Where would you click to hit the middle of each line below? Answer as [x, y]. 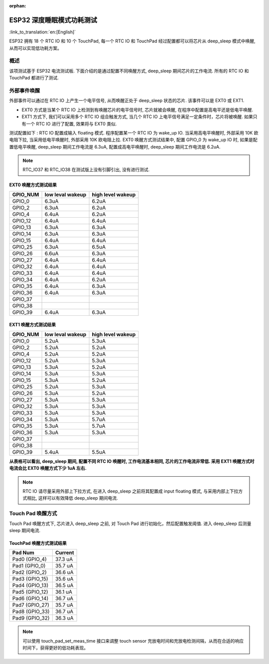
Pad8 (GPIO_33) [31, 612]
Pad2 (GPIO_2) [29, 572]
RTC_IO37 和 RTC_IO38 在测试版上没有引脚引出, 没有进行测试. [86, 170]
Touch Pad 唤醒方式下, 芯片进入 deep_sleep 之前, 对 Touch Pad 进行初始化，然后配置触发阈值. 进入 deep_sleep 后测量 [130, 524]
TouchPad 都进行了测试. [34, 78]
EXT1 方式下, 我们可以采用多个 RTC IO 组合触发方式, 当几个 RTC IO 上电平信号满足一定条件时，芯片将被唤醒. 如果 [137, 117]
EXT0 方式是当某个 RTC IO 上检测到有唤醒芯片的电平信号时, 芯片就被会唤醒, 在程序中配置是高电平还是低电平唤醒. [137, 110]
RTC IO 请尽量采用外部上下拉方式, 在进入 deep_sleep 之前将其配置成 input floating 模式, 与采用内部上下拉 [131, 491]
